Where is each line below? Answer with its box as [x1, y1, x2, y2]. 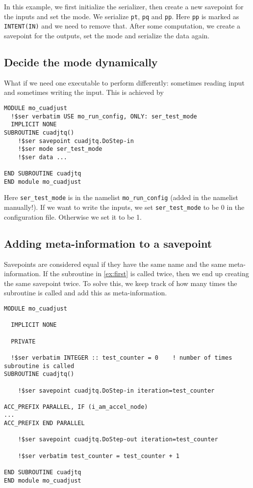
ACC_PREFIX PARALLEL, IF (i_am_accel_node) [4, 403, 148, 410]
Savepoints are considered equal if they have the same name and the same [4, 258, 227, 269]
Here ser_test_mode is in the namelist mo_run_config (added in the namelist [4, 192, 238, 202]
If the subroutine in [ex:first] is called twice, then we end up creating [43, 268, 249, 279]
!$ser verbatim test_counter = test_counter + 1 [18, 452, 179, 459]
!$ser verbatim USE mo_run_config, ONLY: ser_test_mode [11, 113, 197, 120]
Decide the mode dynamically [4, 54, 158, 69]
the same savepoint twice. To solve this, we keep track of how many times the [4, 278, 237, 288]
